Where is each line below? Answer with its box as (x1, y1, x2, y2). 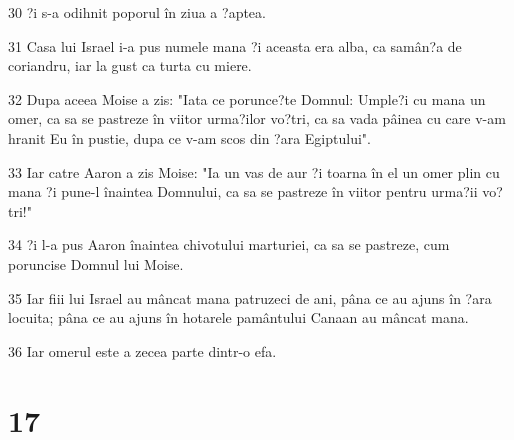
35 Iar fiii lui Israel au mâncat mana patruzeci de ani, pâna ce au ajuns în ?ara (8, 287, 492, 308)
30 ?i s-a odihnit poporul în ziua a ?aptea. (8, 2, 266, 22)
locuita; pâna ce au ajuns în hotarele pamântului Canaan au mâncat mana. (8, 307, 469, 328)
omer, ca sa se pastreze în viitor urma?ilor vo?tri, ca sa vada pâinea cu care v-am (8, 108, 506, 129)
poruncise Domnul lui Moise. (8, 253, 184, 274)
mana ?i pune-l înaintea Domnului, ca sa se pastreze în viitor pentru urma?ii (8, 181, 478, 202)
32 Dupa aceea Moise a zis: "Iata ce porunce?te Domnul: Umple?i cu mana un (8, 88, 486, 109)
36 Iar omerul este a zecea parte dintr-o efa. (8, 340, 277, 361)
